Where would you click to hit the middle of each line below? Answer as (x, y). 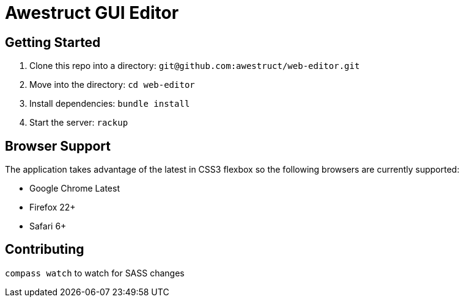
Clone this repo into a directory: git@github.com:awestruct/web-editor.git (195, 66)
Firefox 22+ (53, 207)
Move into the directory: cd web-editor (112, 85)
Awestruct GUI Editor (92, 13)
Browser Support (58, 146)
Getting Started (53, 42)
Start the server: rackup (79, 123)
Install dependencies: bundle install (110, 104)
